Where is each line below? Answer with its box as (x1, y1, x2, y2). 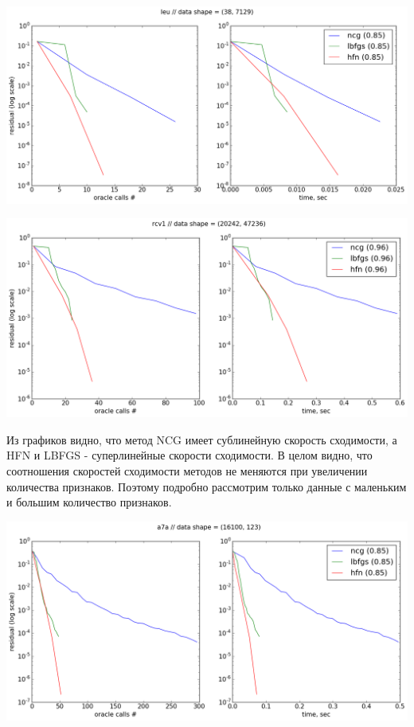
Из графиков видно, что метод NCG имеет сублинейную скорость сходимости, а (6, 431, 397, 448)
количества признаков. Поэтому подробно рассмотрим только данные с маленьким (6, 478, 407, 494)
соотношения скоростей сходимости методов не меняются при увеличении (6, 462, 368, 479)
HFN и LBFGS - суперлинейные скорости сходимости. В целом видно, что (6, 447, 373, 463)
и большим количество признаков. (6, 494, 172, 510)
